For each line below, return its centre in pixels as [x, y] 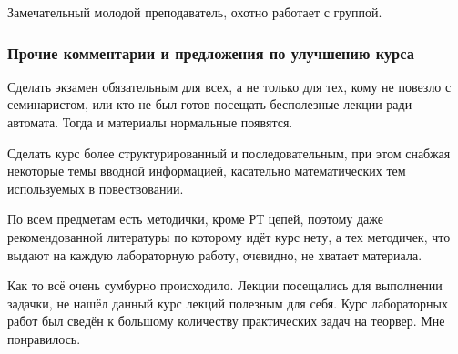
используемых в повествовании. [96, 188]
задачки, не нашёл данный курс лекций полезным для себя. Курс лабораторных [228, 303]
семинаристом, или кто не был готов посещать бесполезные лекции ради [210, 104]
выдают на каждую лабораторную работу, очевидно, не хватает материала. [215, 254]
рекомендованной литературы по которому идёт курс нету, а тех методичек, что [229, 236]
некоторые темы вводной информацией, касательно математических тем [207, 171]
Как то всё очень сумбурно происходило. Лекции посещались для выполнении [225, 285]
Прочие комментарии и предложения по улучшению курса [211, 52]
